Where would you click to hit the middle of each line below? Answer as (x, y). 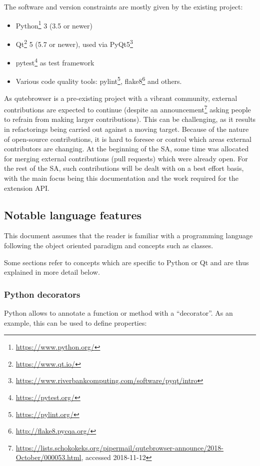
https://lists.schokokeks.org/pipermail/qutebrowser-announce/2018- (119, 447)
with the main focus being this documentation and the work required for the (121, 178)
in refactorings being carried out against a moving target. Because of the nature (126, 129)
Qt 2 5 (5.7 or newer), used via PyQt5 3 (74, 43)
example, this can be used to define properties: (75, 322)
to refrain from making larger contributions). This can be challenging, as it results (130, 119)
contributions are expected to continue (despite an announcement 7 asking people (127, 109)
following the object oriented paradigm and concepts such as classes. (109, 245)
